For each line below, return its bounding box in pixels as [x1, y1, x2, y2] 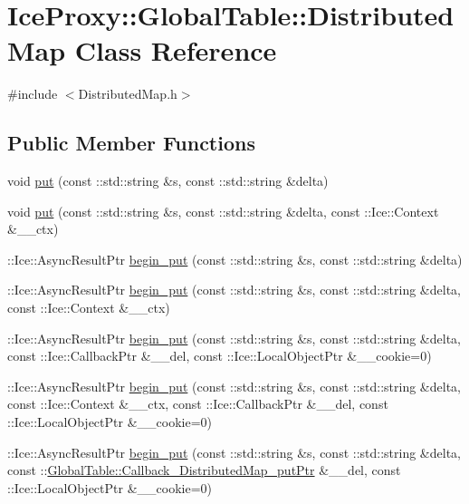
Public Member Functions [7, 129, 255, 157]
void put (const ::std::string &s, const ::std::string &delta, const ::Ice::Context [7, 201, 439, 220]
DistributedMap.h [78, 84, 177, 103]
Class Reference [74, 32, 277, 69]
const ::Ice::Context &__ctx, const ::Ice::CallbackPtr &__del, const [7, 394, 388, 413]
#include [7, 84, 58, 103]
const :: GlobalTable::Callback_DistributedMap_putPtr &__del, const [7, 460, 401, 480]
